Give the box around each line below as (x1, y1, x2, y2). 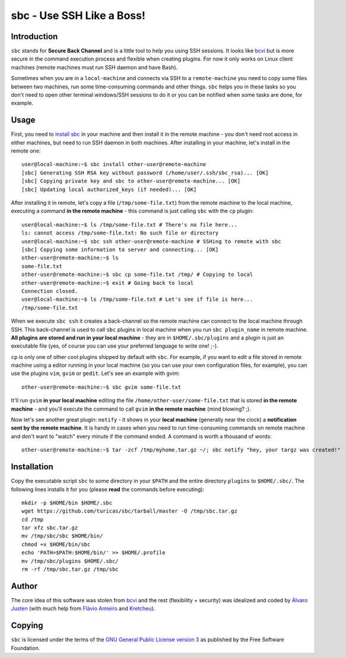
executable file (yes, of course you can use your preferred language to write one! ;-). (11, 342, 219, 349)
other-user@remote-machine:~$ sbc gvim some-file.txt (21, 383, 181, 390)
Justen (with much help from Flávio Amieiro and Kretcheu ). (11, 605, 155, 612)
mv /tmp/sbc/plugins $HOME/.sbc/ (21, 558, 119, 564)
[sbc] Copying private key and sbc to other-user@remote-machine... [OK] (21, 178, 241, 185)
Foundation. (11, 644, 40, 651)
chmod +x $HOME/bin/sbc (21, 541, 91, 548)
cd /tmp (21, 516, 44, 523)
